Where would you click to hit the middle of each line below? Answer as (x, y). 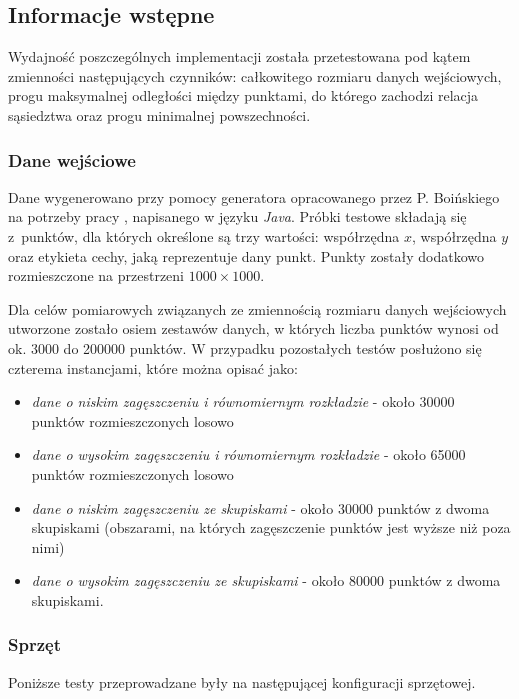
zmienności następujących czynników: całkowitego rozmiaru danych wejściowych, (255, 75)
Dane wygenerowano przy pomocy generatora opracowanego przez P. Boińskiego (254, 196)
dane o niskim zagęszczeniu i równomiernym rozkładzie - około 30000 (243, 401)
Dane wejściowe (72, 159)
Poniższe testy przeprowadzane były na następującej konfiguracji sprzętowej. (242, 681)
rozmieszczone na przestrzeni (96, 275)
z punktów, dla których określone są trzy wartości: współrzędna (204, 235)
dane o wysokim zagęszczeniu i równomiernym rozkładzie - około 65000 (248, 454)
